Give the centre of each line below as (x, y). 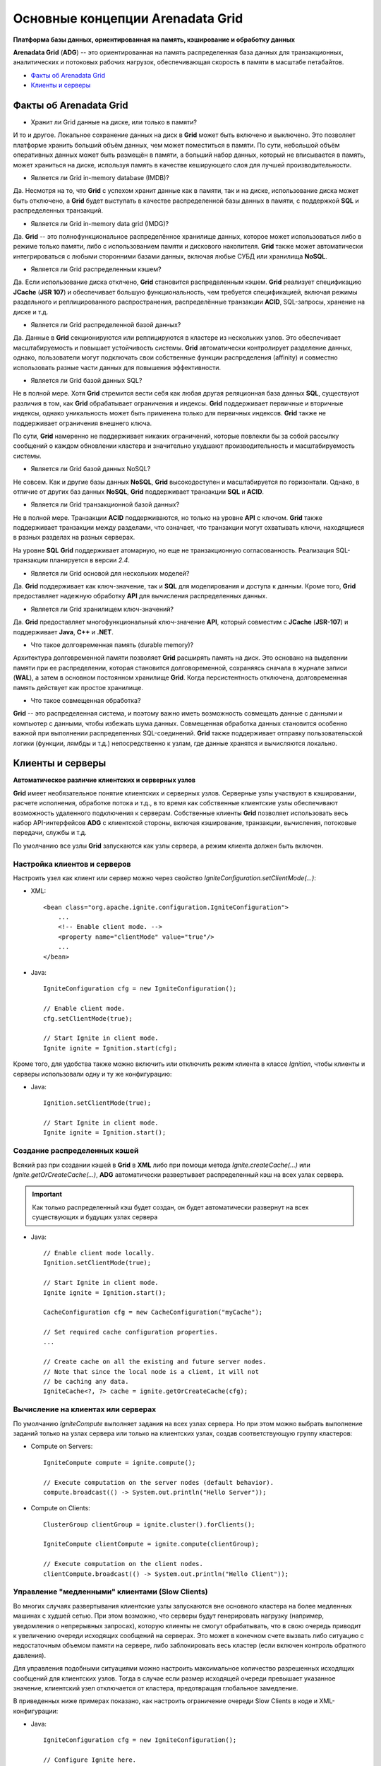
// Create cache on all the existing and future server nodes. (155, 1362)
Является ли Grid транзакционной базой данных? (105, 504)
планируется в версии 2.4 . (90, 560)
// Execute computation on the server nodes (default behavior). (159, 1482)
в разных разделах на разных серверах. (74, 538)
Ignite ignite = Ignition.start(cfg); (110, 1048)
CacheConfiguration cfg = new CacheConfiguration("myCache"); (153, 1312)
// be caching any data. (86, 1382)
